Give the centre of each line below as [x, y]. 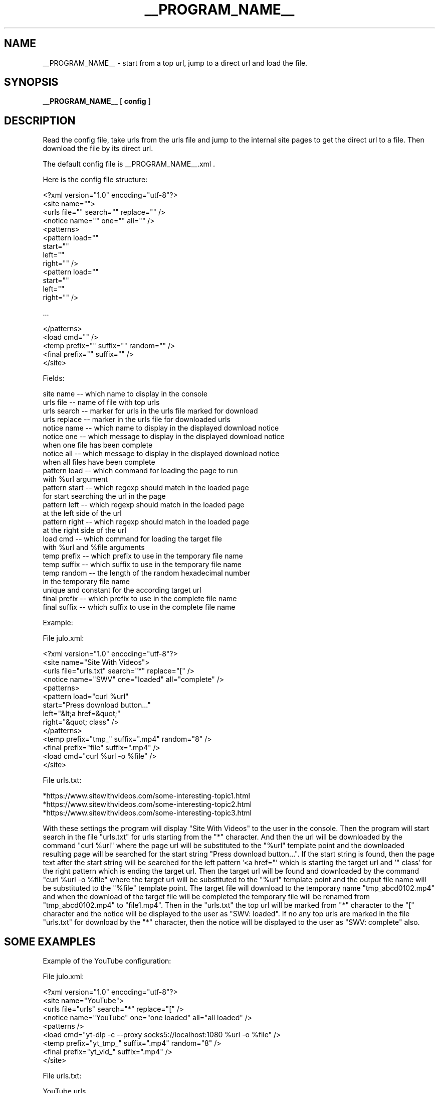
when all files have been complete [99, 462]
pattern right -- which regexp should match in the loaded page [146, 522]
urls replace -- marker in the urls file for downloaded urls [137, 420]
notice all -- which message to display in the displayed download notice [161, 454]
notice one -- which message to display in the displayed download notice [164, 437]
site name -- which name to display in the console [125, 394]
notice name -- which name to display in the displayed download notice [161, 428]
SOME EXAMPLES [50, 941]
